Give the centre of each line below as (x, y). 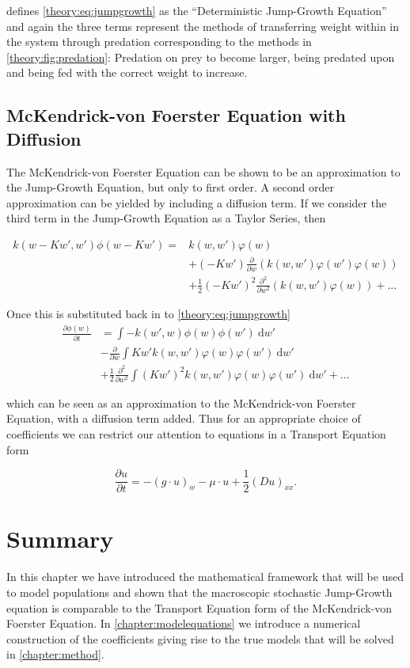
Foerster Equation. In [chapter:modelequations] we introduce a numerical (184, 623)
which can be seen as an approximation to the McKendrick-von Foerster (181, 402)
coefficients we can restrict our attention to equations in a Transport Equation (196, 434)
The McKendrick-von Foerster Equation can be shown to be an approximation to (203, 171)
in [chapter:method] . (55, 654)
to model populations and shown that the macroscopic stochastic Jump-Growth (199, 592)
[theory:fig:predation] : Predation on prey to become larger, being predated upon (201, 57)
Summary (60, 539)
